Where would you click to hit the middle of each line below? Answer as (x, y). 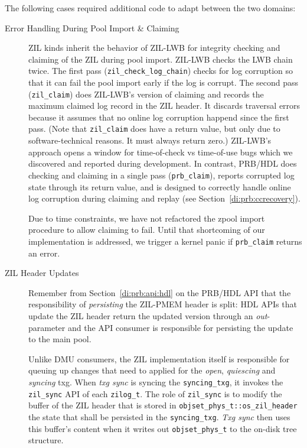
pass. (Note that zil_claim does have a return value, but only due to (154, 129)
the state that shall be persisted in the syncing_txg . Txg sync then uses (159, 416)
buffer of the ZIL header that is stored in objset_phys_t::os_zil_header (163, 405)
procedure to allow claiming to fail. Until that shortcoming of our (147, 230)
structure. (46, 440)
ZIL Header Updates (42, 273)
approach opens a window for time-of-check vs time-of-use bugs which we (161, 152)
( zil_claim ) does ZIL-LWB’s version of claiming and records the (146, 94)
